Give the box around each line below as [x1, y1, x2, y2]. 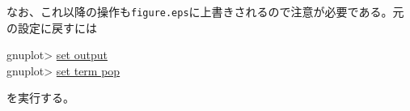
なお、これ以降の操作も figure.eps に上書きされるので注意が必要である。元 [6, 3, 404, 19]
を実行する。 [6, 89, 74, 106]
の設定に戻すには [6, 19, 97, 36]
